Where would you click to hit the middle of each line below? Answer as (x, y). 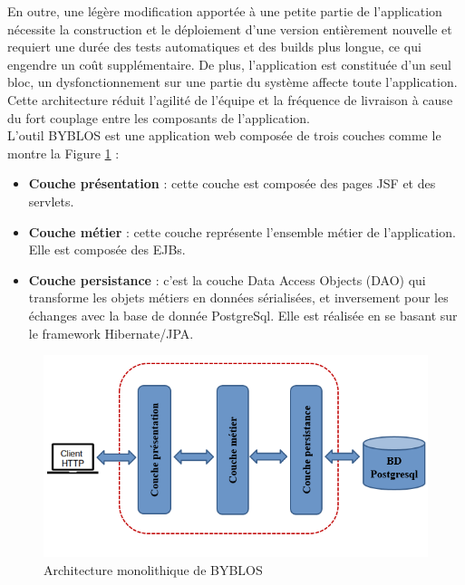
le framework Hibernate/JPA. (111, 333)
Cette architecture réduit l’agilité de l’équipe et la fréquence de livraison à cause (230, 99)
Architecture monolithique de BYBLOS (153, 569)
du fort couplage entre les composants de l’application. (159, 117)
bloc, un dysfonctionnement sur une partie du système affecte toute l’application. (232, 82)
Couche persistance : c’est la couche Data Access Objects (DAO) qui (227, 279)
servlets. (51, 201)
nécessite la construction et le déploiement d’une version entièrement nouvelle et (230, 29)
